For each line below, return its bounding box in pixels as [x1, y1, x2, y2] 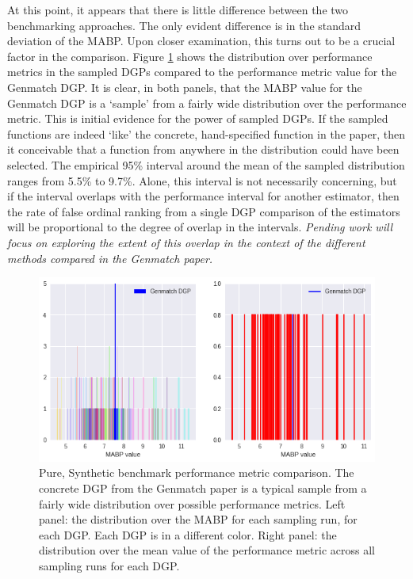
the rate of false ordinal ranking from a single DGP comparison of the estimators [7, 203, 400, 219]
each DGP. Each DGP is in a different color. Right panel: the [39, 526, 337, 543]
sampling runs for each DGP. [39, 557, 180, 573]
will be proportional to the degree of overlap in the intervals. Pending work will [7, 219, 393, 235]
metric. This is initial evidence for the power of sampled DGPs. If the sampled [7, 110, 388, 127]
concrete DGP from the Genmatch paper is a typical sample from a [39, 479, 367, 496]
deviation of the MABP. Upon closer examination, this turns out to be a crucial [7, 32, 396, 49]
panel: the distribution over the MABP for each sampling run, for [39, 511, 358, 528]
